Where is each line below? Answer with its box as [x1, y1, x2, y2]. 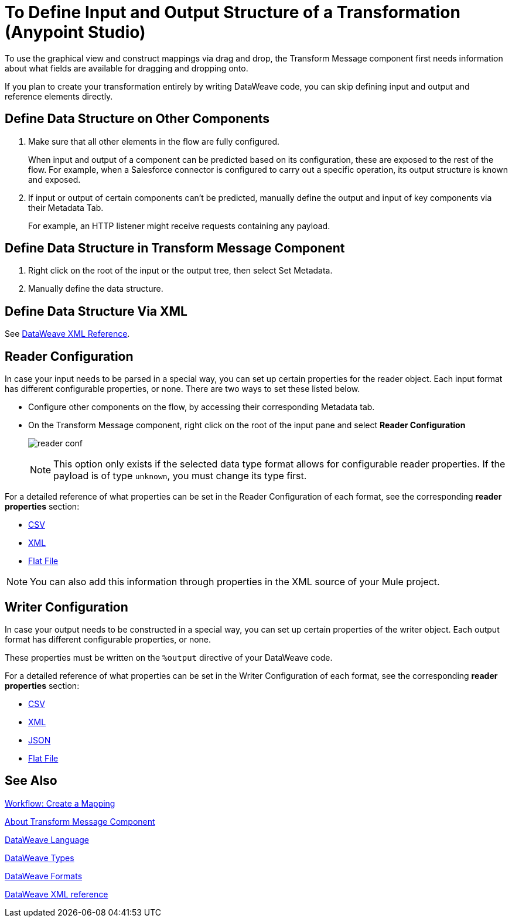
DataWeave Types [5, 852, 74, 863]
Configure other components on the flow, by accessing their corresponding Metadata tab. [28, 402, 375, 412]
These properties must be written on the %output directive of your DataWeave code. [5, 652, 333, 663]
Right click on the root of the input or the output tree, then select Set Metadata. [28, 265, 333, 276]
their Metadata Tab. [28, 202, 104, 213]
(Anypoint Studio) [5, 22, 146, 42]
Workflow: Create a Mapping [5, 798, 115, 808]
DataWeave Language [5, 834, 90, 845]
